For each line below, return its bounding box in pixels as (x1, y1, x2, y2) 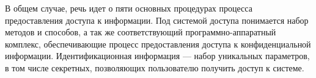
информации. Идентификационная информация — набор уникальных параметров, (5, 49, 310, 62)
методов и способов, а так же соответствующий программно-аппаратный (5, 26, 276, 38)
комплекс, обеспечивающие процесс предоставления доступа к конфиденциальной (5, 37, 311, 50)
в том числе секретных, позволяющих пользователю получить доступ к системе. (5, 61, 304, 74)
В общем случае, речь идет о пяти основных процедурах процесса (5, 2, 252, 14)
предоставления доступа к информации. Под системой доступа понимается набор (5, 13, 309, 26)
